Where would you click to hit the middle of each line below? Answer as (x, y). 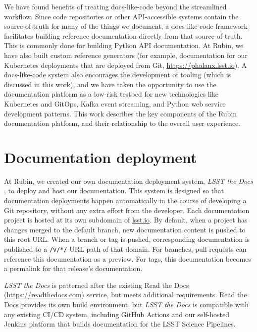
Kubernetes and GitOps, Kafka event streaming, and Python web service (115, 103)
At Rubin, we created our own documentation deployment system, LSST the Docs (128, 181)
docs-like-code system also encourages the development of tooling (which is (118, 75)
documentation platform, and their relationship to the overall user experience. (122, 123)
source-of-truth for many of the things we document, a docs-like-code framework (126, 26)
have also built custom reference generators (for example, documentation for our (126, 55)
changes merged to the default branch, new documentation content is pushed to (125, 229)
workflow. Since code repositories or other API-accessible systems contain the (121, 16)
